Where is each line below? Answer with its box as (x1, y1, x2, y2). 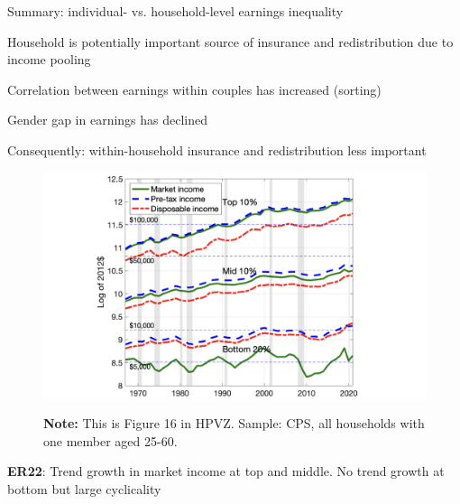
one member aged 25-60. (43, 431, 178, 450)
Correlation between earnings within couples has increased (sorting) (7, 79, 382, 98)
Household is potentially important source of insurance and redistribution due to (7, 32, 454, 51)
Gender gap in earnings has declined (7, 110, 208, 129)
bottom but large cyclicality (7, 480, 161, 499)
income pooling (7, 50, 91, 69)
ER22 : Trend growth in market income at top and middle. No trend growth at (7, 462, 445, 481)
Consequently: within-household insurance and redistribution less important (7, 140, 427, 159)
